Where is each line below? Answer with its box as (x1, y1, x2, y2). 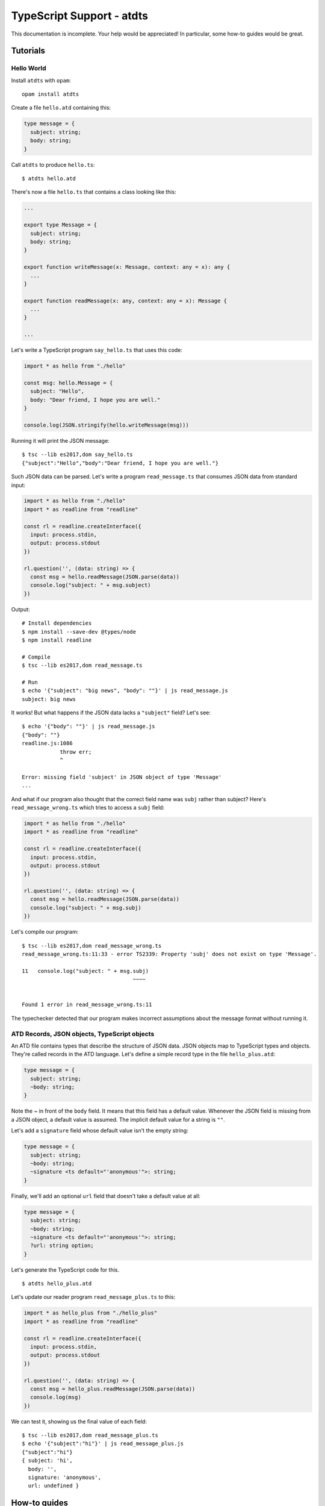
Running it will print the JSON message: (11, 437, 110, 444)
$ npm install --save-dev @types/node (22, 628, 137, 635)
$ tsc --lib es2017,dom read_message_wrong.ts (22, 942, 162, 949)
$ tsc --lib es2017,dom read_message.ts (22, 662, 143, 669)
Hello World (11, 64, 46, 72)
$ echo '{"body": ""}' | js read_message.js (22, 723, 156, 730)
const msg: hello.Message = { (23, 380, 113, 386)
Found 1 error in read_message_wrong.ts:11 (22, 1001, 152, 1008)
